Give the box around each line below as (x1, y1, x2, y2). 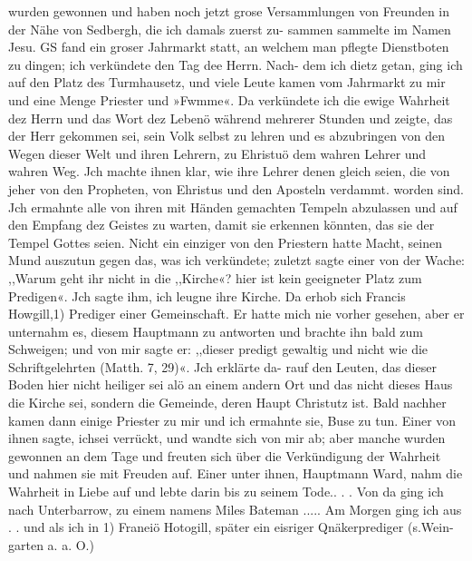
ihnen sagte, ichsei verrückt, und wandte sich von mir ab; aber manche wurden (8, 428, 446, 448)
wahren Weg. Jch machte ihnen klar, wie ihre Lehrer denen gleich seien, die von (8, 162, 450, 181)
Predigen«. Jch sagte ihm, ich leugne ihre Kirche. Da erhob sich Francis (8, 286, 406, 305)
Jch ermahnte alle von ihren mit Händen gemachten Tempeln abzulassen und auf (8, 197, 458, 216)
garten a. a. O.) (8, 535, 94, 554)
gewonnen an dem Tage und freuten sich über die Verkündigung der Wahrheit (8, 446, 441, 465)
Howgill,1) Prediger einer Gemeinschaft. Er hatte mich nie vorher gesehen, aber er (8, 304, 465, 323)
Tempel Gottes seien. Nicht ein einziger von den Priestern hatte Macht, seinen (8, 232, 443, 251)
